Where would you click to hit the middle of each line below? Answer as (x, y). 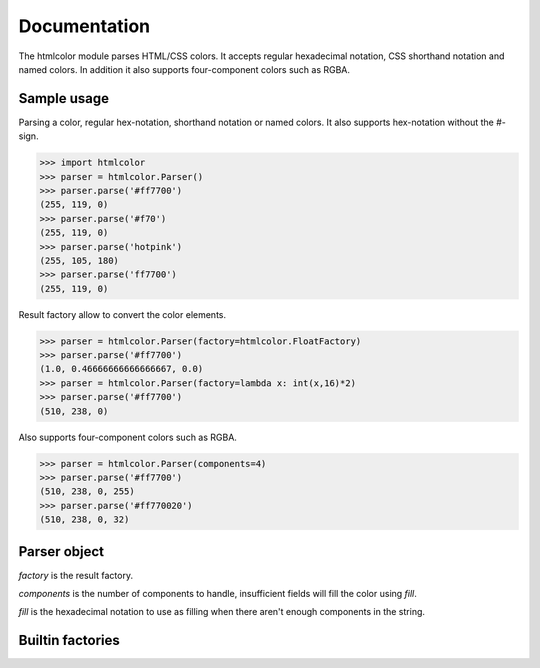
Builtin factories (69, 640)
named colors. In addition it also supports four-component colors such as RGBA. (184, 69)
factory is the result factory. (76, 575)
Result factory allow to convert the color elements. (122, 314)
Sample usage (64, 98)
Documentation (84, 26)
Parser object (61, 551)
